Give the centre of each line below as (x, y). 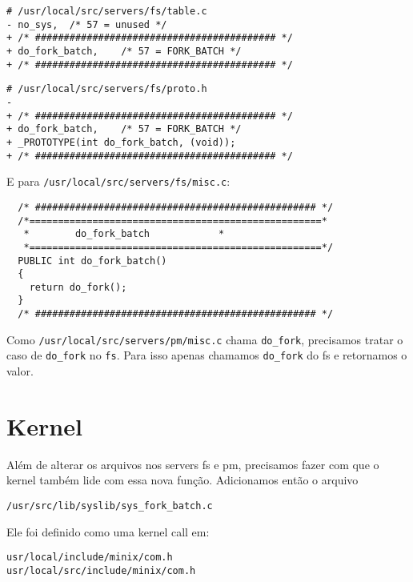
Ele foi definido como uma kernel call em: (108, 531)
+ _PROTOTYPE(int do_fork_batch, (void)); (121, 142)
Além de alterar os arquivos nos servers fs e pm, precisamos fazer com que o (193, 464)
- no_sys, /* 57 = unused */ (87, 24)
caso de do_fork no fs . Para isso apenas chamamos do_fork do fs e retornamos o (207, 355)
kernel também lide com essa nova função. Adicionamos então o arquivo (182, 480)
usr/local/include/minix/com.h (90, 558)
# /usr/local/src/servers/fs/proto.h (107, 89)
